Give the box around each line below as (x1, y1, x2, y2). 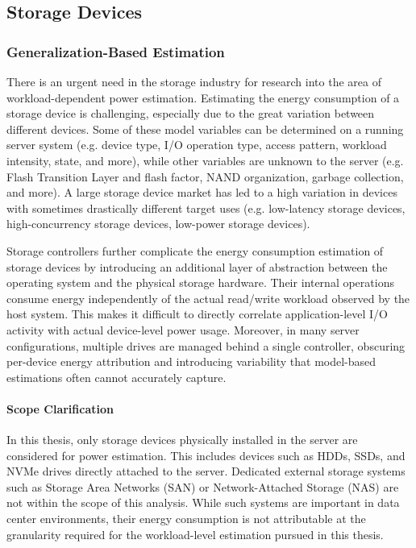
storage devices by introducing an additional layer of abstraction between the (6, 258, 388, 275)
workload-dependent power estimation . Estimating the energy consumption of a (6, 89, 400, 106)
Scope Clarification (6, 400, 114, 417)
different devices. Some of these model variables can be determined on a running (6, 120, 404, 137)
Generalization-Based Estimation (6, 41, 225, 61)
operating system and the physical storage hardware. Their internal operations (6, 274, 394, 291)
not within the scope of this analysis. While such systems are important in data (6, 494, 400, 511)
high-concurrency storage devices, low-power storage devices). (6, 215, 310, 232)
